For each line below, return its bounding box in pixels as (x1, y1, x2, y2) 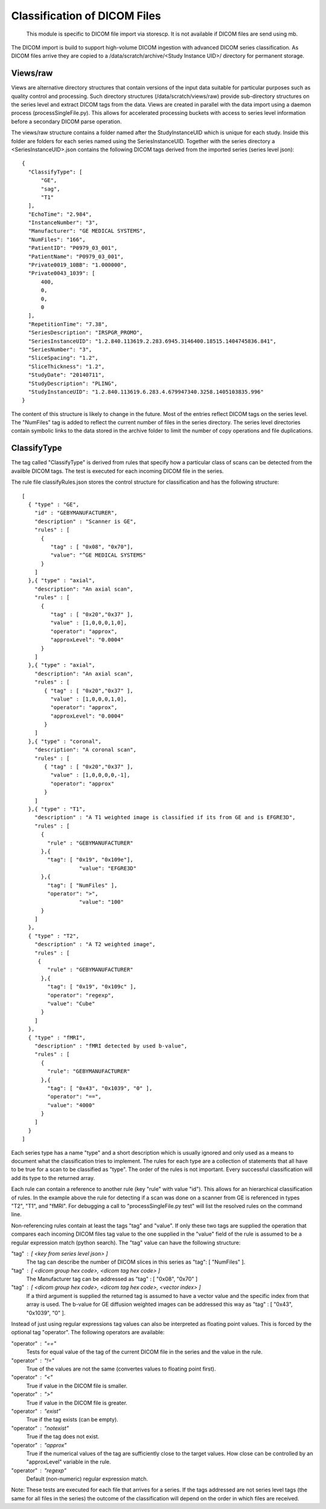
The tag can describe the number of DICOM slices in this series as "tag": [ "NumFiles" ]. (26, 1258, 246, 1266)
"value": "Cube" (47, 1000, 95, 1007)
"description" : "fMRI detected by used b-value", (34, 1042, 188, 1049)
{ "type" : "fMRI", (28, 1034, 86, 1041)
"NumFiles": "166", (28, 236, 86, 243)
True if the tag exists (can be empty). (26, 1416, 119, 1423)
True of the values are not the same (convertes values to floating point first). (26, 1365, 216, 1372)
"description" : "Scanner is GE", (34, 518, 137, 525)
